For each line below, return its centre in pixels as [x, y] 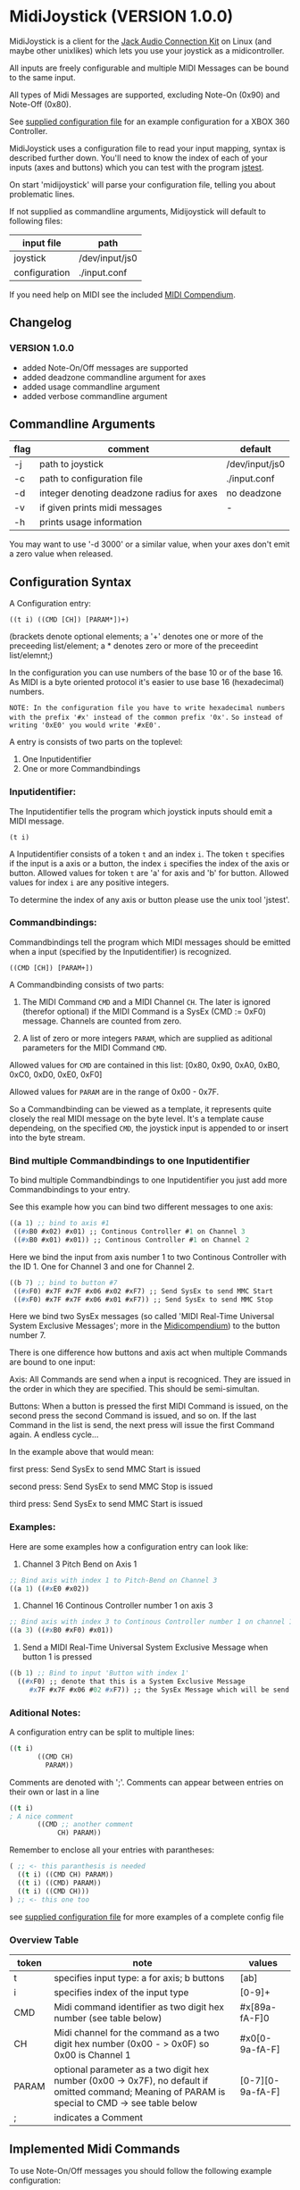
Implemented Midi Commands [95, 2149]
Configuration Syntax [71, 582]
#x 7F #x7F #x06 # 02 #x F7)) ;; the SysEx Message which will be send [159, 1690]
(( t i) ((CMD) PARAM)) [59, 1883]
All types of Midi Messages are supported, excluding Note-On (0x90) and [145, 95]
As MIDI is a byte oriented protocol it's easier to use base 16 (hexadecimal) [147, 682]
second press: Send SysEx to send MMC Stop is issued [111, 1487]
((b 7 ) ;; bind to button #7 [63, 1283]
